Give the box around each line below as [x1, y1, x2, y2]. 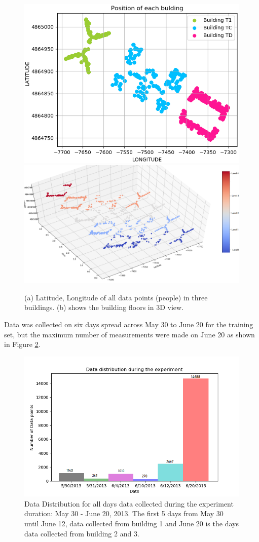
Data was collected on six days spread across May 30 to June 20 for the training [4, 319, 253, 329]
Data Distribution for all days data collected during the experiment [24, 498, 234, 509]
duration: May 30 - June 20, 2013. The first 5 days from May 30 [24, 508, 224, 519]
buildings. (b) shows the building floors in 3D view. [24, 302, 184, 313]
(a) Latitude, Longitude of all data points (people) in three [24, 292, 208, 302]
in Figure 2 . [4, 339, 41, 350]
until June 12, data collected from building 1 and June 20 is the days [24, 518, 239, 529]
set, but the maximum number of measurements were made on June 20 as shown [4, 329, 255, 339]
